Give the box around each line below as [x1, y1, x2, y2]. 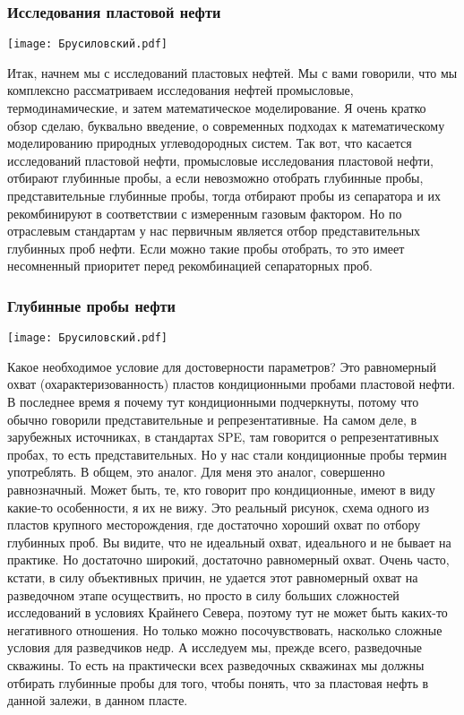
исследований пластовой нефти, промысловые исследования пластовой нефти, [7, 151, 434, 169]
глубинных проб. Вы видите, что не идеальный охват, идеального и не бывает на [7, 532, 451, 551]
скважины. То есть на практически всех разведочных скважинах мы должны [7, 655, 425, 674]
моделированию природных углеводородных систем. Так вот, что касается [7, 134, 412, 152]
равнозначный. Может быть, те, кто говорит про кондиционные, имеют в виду [7, 480, 435, 499]
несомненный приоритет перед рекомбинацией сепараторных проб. [7, 256, 373, 275]
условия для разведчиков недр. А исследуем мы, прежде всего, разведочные [7, 638, 423, 657]
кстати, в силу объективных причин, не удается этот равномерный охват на [7, 568, 418, 586]
